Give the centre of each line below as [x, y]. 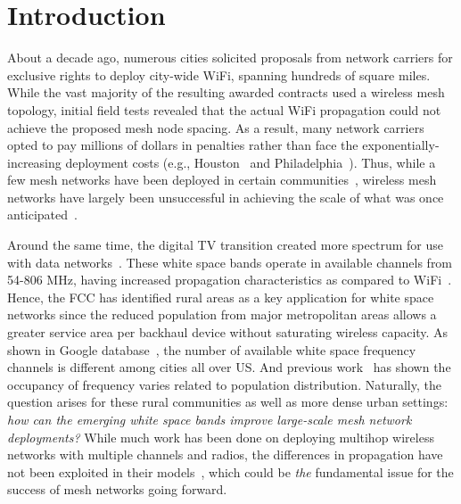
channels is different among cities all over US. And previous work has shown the [229, 367]
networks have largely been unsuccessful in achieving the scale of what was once [226, 197]
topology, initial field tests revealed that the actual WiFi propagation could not [224, 109]
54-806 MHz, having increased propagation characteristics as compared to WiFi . [230, 280]
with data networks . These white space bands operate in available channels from [230, 262]
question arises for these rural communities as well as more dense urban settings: [228, 402]
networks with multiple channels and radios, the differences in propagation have [225, 454]
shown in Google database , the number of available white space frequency [212, 349]
